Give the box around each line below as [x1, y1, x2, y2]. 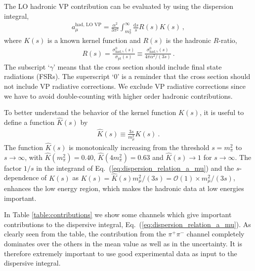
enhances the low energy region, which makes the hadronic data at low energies [4, 183, 244, 194]
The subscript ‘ [4, 61, 50, 72]
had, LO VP [75, 22, 102, 28]
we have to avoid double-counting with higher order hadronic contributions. [4, 90, 233, 101]
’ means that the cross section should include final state [53, 61, 222, 72]
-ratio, [218, 35, 237, 45]
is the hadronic [166, 35, 211, 45]
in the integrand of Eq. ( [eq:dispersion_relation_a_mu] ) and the [36, 162, 234, 173]
